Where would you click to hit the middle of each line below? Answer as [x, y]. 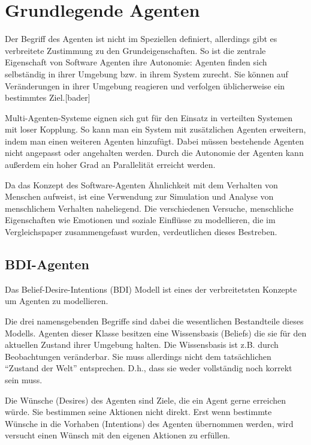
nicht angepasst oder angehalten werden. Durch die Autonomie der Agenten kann [154, 153]
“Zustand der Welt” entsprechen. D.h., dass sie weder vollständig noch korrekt [149, 368]
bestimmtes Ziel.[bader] [48, 97]
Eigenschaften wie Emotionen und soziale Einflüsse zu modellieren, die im [140, 220]
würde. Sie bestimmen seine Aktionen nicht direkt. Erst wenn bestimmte [138, 412]
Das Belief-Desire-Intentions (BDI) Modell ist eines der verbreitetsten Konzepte [151, 289]
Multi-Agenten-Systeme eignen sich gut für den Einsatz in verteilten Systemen [149, 117]
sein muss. [24, 379]
